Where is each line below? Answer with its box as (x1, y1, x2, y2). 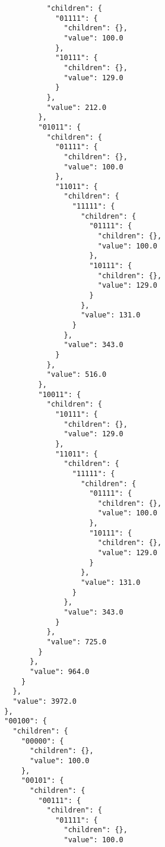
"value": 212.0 (46, 103, 107, 112)
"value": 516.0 (46, 370, 107, 379)
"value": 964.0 (30, 667, 90, 676)
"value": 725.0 (46, 638, 107, 646)
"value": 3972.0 (12, 697, 77, 706)
